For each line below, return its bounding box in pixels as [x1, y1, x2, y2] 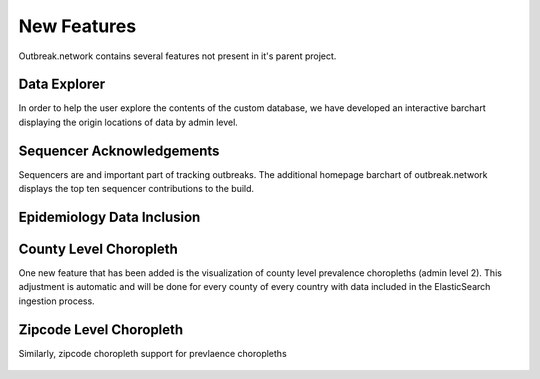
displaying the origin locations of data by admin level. [18, 116, 239, 128]
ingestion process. [18, 295, 95, 307]
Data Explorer [18, 76, 106, 93]
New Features [18, 15, 137, 37]
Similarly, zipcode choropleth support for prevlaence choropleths [18, 347, 287, 359]
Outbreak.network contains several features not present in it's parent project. [18, 50, 337, 62]
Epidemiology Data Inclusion [18, 208, 201, 225]
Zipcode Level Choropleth [18, 321, 184, 338]
